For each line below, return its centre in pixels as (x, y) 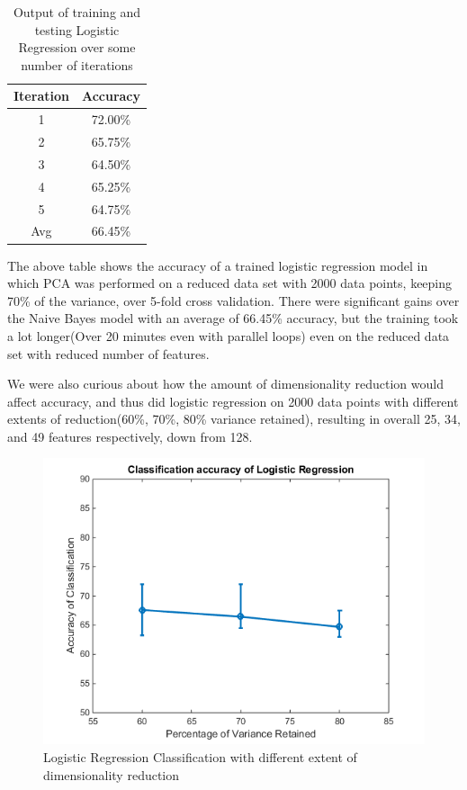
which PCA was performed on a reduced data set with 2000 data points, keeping (230, 283)
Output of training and (77, 12)
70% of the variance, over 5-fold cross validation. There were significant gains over (233, 300)
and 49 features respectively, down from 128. (130, 436)
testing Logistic (77, 29)
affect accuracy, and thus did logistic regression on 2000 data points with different (233, 401)
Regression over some (77, 47)
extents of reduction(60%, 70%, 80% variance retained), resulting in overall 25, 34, (234, 419)
